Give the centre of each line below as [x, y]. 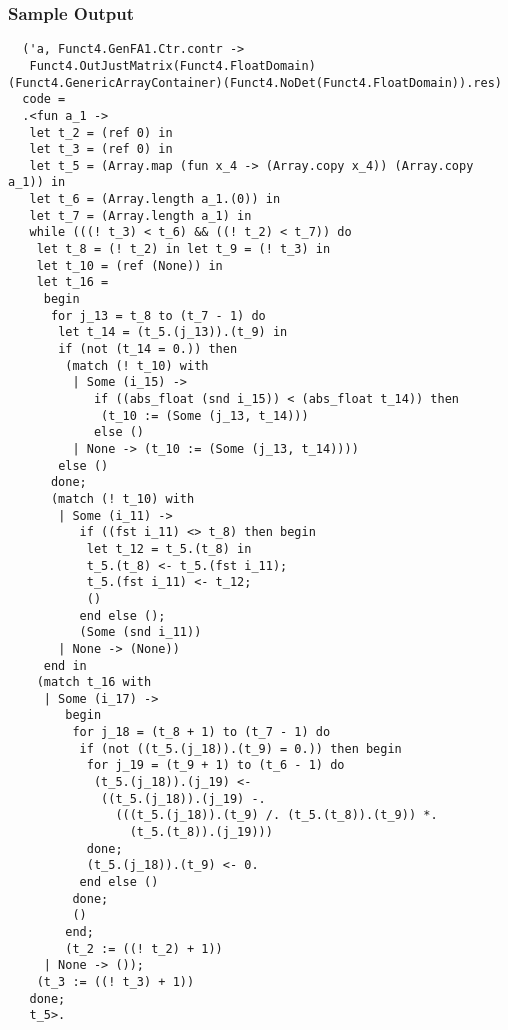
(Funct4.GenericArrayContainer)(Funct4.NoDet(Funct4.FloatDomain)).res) [255, 82]
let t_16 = [72, 282]
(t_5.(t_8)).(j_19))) [201, 832]
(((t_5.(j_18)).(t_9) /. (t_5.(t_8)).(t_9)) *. [276, 815]
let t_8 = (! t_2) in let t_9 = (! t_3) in [183, 249]
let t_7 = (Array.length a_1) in [140, 215]
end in [65, 665]
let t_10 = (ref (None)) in [129, 265]
